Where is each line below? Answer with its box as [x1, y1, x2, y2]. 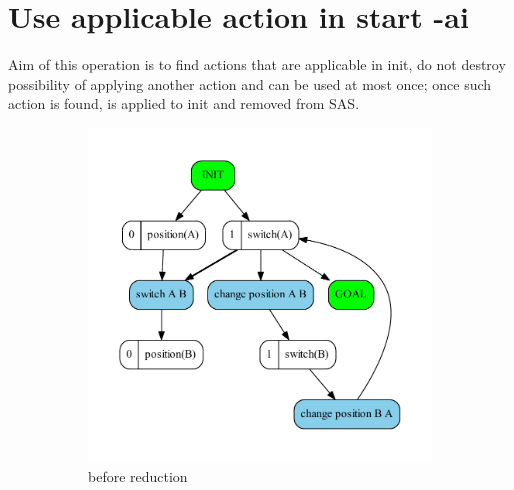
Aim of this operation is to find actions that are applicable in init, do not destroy [8, 54, 506, 75]
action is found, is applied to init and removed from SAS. [8, 93, 360, 114]
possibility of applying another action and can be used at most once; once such [8, 73, 492, 94]
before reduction [88, 465, 188, 486]
